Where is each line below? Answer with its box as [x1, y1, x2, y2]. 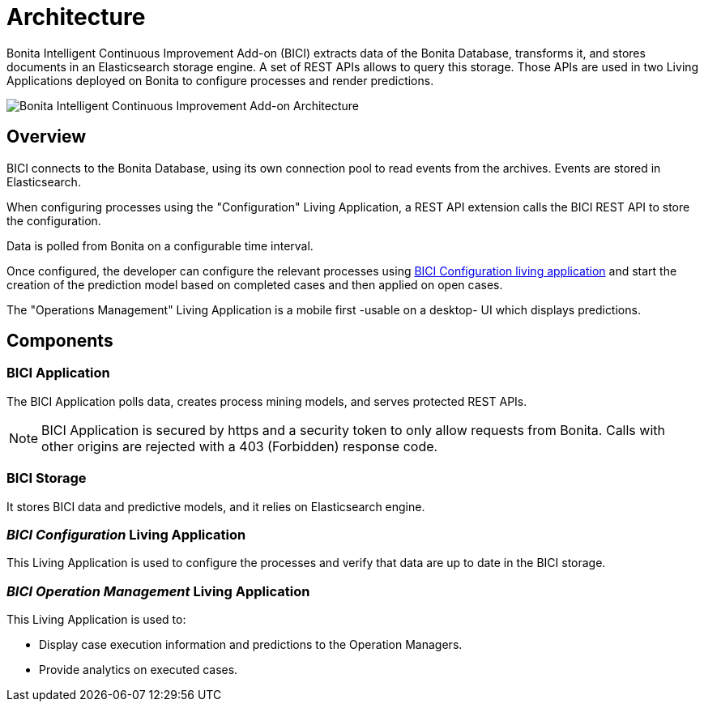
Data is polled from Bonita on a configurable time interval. [6, 238, 314, 253]
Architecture [6, 3, 146, 31]
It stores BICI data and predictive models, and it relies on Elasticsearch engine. [6, 499, 425, 514]
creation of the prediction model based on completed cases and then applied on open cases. [6, 277, 503, 292]
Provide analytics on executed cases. [39, 663, 238, 677]
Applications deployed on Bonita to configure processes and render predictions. [6, 73, 434, 87]
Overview [6, 126, 87, 147]
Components [6, 331, 113, 352]
